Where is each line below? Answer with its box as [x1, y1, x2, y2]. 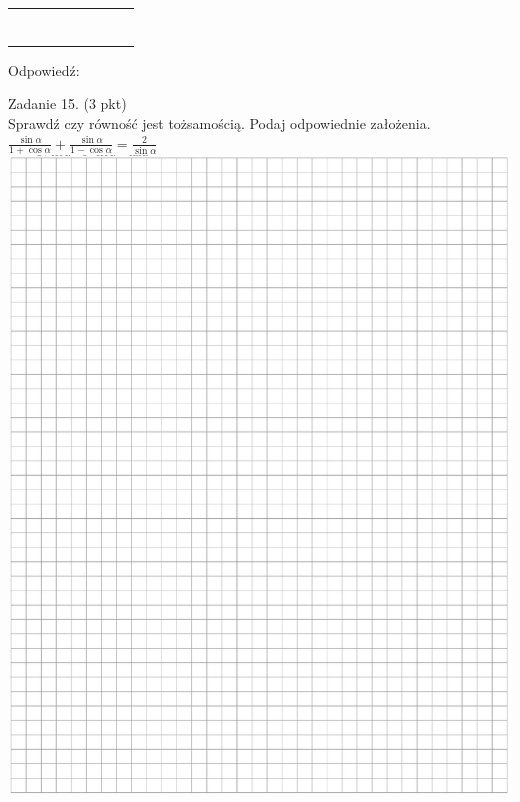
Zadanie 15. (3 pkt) [8, 93, 127, 114]
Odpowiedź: [8, 59, 80, 80]
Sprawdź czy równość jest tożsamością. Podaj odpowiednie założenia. [8, 112, 431, 133]
